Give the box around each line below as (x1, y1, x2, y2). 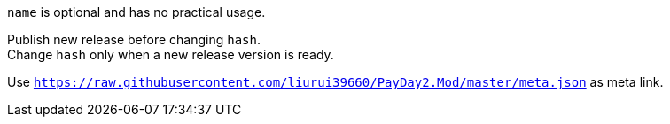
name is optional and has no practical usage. (7, 4, 266, 19)
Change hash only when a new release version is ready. (7, 47, 334, 62)
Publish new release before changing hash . (7, 32, 261, 47)
